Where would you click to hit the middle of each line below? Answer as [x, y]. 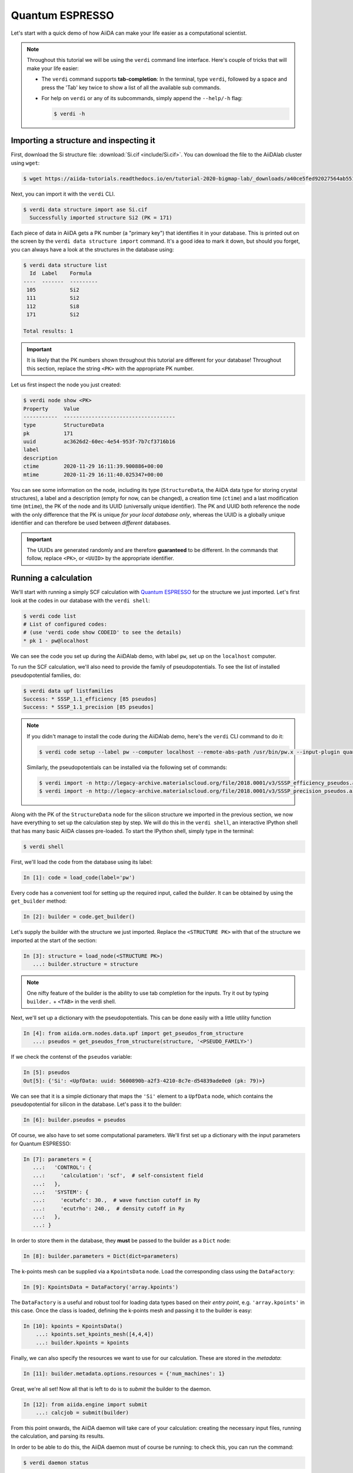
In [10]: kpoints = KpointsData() [73, 1326]
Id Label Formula [61, 273]
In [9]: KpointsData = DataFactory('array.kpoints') [101, 1287]
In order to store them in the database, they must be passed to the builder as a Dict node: [121, 1240]
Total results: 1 [48, 331]
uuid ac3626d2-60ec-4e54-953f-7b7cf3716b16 [99, 442]
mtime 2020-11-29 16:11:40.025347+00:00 [93, 475]
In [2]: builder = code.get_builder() [79, 917]
